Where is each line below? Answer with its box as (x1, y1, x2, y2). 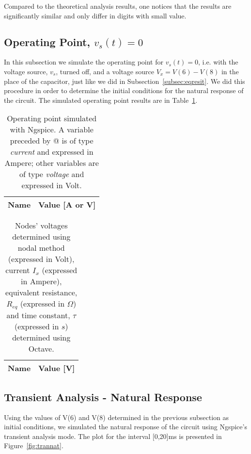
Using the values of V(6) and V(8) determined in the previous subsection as (4, 412, 229, 422)
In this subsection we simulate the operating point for (4, 57, 163, 67)
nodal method (17, 242, 65, 254)
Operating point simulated (7, 113, 97, 124)
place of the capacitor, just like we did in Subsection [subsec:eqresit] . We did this (4, 76, 245, 86)
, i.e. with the (198, 57, 238, 67)
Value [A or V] (38, 199, 96, 211)
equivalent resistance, (5, 287, 78, 298)
